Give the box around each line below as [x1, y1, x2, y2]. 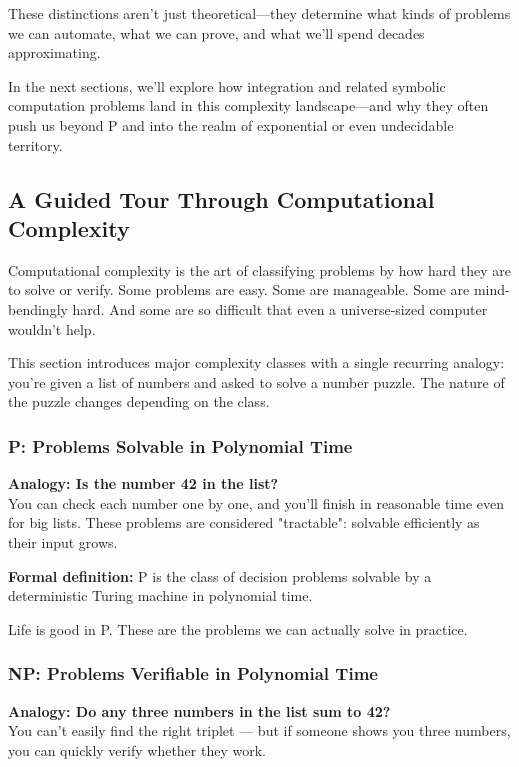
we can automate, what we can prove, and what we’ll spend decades [8, 22, 425, 43]
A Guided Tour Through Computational [8, 183, 435, 214]
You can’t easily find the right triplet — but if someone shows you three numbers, [8, 720, 511, 741]
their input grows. [8, 531, 118, 552]
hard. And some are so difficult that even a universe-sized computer [72, 298, 488, 319]
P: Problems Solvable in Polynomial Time [8, 433, 353, 458]
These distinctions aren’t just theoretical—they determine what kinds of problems [8, 3, 511, 23]
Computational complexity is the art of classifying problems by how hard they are [8, 259, 511, 280]
